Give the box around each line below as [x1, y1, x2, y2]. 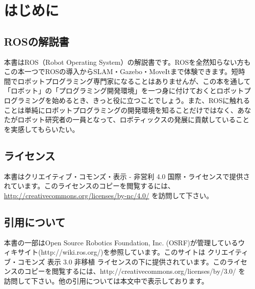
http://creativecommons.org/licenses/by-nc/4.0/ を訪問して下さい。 [4, 190, 213, 200]
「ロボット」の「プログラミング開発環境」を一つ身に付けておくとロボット [4, 85, 244, 96]
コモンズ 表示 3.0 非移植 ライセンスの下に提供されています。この [17, 256, 227, 266]
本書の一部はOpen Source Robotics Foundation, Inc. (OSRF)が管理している [4, 237, 238, 247]
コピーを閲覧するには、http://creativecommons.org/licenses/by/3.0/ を [24, 266, 245, 276]
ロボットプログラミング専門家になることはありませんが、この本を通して [17, 76, 251, 86]
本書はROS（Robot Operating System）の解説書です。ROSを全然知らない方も [4, 56, 251, 67]
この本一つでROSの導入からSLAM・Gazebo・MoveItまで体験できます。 [4, 66, 231, 77]
